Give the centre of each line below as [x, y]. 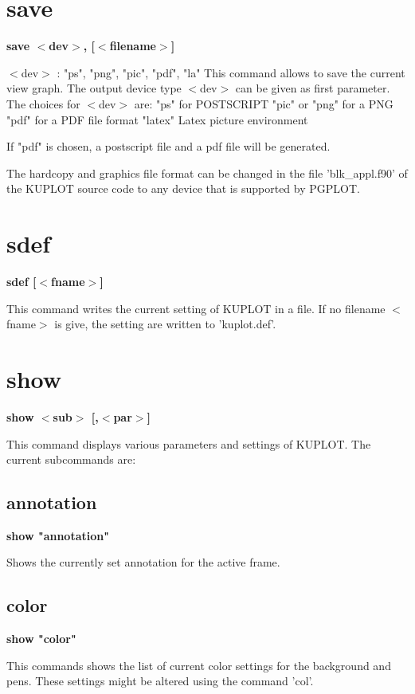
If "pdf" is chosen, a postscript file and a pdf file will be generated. [168, 146]
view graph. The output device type [94, 88]
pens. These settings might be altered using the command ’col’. [160, 681]
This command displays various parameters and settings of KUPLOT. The [189, 443]
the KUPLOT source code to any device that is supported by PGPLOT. [183, 188]
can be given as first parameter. [313, 88]
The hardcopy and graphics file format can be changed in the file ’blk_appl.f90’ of [207, 173]
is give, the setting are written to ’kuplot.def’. [165, 324]
